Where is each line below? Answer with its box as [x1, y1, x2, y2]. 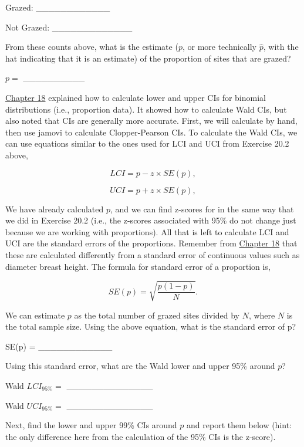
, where [248, 309, 275, 321]
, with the [263, 40, 299, 53]
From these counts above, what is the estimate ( [5, 40, 178, 53]
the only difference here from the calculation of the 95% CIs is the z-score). [5, 430, 276, 442]
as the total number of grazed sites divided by [74, 309, 240, 321]
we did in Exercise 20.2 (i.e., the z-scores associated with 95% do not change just [5, 214, 296, 226]
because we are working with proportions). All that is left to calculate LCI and [5, 225, 289, 238]
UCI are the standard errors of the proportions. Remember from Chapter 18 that [5, 237, 298, 249]
